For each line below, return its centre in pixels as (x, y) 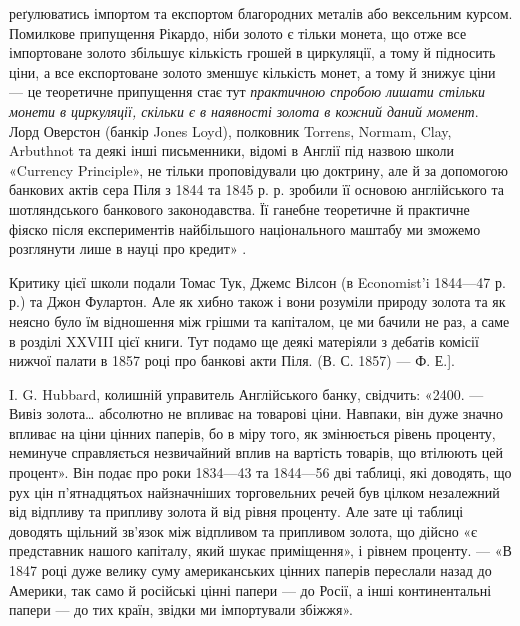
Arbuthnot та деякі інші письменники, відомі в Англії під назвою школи (231, 150)
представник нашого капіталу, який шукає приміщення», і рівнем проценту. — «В (260, 550)
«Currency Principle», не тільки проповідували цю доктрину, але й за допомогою (259, 169)
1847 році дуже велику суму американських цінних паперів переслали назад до (250, 570)
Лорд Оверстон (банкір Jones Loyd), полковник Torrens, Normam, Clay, (230, 130)
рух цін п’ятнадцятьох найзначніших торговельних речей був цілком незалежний (254, 491)
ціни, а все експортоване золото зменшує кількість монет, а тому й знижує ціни (252, 71)
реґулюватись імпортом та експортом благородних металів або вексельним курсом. (261, 13)
